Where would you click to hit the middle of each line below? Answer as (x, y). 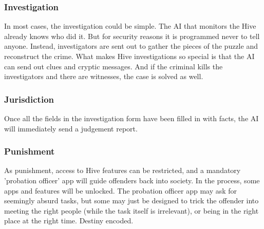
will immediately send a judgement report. (71, 128)
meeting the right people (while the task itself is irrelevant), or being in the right (131, 210)
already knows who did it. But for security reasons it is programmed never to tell (132, 36)
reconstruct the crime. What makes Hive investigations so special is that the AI (129, 56)
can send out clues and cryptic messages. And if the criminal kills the (114, 66)
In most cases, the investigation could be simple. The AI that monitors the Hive (130, 26)
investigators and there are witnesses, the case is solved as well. (104, 76)
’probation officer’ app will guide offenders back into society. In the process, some (132, 180)
